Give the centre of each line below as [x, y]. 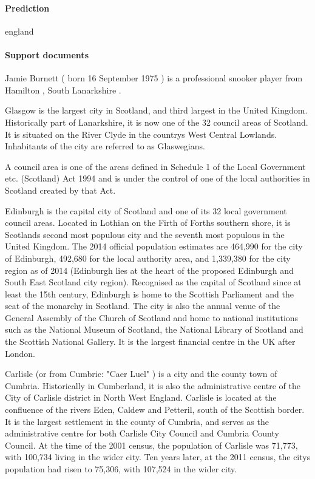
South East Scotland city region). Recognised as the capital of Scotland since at [153, 282]
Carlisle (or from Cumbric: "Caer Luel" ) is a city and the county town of [141, 374]
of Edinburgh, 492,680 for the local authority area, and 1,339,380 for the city [148, 258]
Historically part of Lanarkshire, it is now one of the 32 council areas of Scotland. [157, 122]
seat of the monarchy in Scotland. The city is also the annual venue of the [143, 306]
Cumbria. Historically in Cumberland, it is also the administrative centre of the [153, 385]
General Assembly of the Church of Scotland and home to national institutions [152, 317]
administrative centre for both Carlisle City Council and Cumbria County [142, 433]
